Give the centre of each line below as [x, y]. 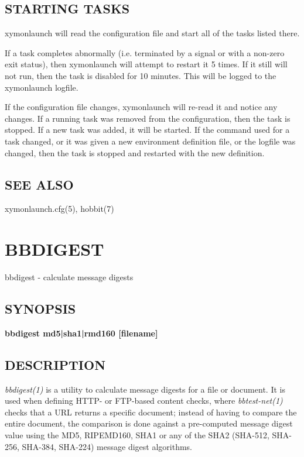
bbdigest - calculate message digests [69, 277]
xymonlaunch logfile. [42, 87]
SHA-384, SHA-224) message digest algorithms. [107, 446]
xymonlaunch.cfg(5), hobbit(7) [59, 209]
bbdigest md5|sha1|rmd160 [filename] [81, 333]
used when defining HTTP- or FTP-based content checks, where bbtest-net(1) [144, 401]
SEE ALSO [39, 184]
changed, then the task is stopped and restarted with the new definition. [135, 152]
